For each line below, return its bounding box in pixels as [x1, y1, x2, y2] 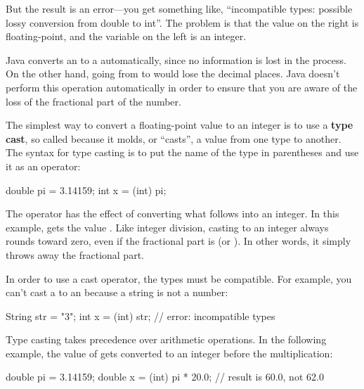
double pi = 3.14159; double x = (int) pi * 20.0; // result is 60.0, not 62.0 [6, 369, 324, 384]
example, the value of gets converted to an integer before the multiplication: [6, 345, 333, 360]
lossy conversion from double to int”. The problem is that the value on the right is [6, 15, 359, 30]
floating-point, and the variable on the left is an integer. [6, 29, 247, 44]
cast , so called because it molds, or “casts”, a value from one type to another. [6, 131, 342, 146]
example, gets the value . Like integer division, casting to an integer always [6, 219, 329, 234]
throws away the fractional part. [6, 247, 144, 262]
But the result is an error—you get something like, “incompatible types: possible [6, 1, 353, 15]
